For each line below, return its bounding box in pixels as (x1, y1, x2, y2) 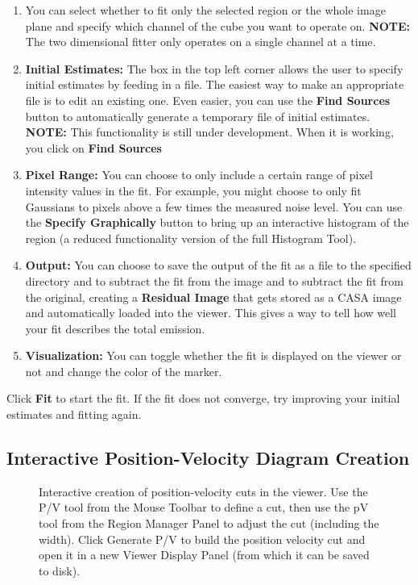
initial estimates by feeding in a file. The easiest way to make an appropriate (25, 76, 404, 93)
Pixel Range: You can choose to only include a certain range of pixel (25, 166, 373, 183)
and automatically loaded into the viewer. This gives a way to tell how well (25, 304, 397, 321)
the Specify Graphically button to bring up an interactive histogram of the (25, 214, 409, 231)
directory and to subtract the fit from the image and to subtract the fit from (25, 272, 404, 289)
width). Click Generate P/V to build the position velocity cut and (39, 530, 366, 547)
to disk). (39, 562, 81, 579)
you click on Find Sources (25, 139, 162, 156)
